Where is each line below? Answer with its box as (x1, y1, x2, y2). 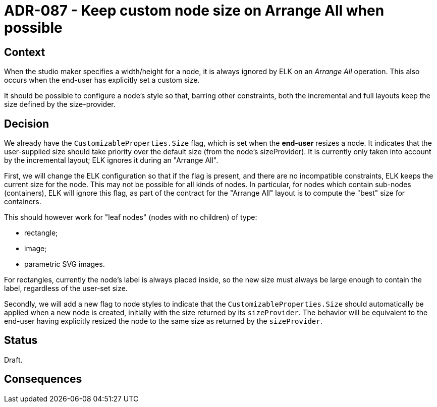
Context (4, 45, 45, 59)
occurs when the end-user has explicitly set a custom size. (4, 76, 200, 85)
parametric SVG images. (24, 260, 105, 269)
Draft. (4, 355, 23, 364)
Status (4, 334, 38, 347)
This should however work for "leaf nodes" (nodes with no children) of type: (4, 213, 257, 222)
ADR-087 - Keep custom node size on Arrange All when (4, 2, 385, 19)
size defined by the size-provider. (4, 100, 116, 109)
